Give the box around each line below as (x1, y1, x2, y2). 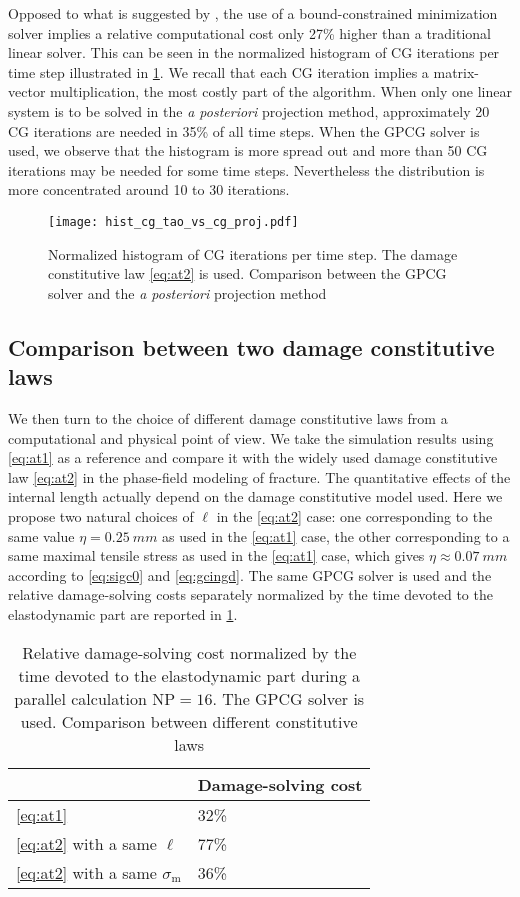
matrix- (433, 61, 480, 82)
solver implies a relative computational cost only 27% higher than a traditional (8, 22, 492, 43)
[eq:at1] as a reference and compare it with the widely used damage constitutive (8, 447, 498, 468)
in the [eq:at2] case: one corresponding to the (216, 505, 493, 526)
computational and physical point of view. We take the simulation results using (8, 427, 494, 448)
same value (8, 525, 75, 546)
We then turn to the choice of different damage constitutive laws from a (8, 407, 448, 428)
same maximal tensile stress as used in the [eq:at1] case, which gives (8, 545, 425, 566)
